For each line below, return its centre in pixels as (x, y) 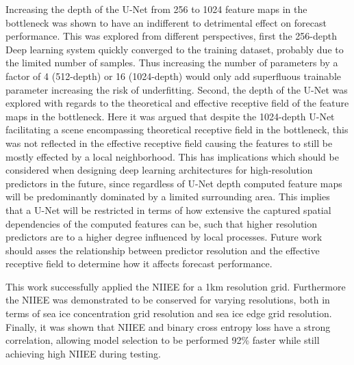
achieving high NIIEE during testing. (83, 353)
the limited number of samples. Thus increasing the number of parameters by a (172, 63)
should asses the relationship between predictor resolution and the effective (163, 250)
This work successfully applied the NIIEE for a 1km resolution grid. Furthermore (176, 286)
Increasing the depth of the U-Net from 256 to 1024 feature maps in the (156, 9)
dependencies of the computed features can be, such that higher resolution (162, 223)
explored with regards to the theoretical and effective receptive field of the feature (177, 103)
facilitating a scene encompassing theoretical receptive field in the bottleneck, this (177, 130)
